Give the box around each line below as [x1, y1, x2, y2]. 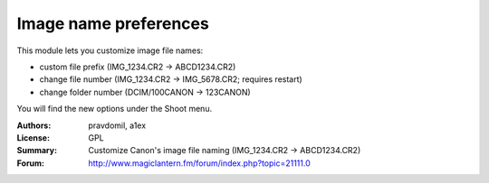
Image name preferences [16, 14, 210, 33]
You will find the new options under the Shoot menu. [16, 104, 213, 114]
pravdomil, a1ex [88, 120, 147, 131]
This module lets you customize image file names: [16, 45, 204, 56]
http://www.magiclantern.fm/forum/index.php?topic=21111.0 [88, 158, 312, 169]
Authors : [16, 120, 52, 131]
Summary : [16, 145, 58, 156]
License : [16, 132, 50, 143]
